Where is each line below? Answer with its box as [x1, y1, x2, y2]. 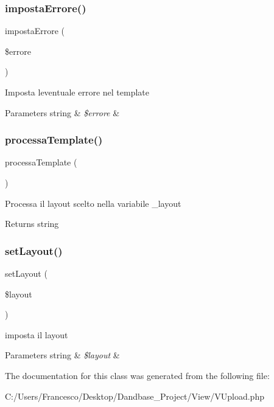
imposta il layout [5, 328, 68, 341]
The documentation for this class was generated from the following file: [5, 369, 270, 381]
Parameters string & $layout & [5, 349, 120, 361]
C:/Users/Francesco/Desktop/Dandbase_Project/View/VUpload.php [5, 389, 264, 402]
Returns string [5, 217, 59, 230]
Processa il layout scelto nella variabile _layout [5, 197, 181, 209]
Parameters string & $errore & [5, 106, 120, 119]
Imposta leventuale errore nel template [5, 86, 150, 98]
